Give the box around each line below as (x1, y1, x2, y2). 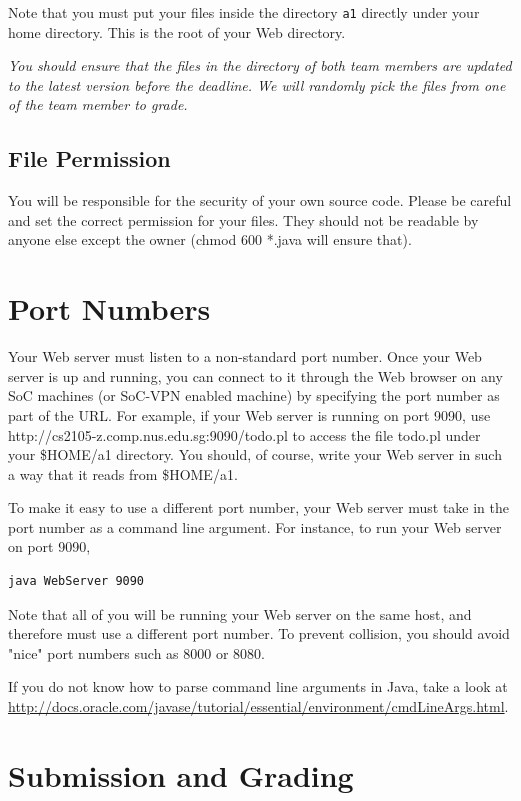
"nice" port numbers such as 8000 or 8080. (8, 642, 265, 663)
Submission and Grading (8, 754, 354, 795)
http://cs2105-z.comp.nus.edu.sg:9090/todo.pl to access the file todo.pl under (8, 424, 481, 445)
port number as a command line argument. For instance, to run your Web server (8, 516, 502, 537)
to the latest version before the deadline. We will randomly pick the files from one (8, 74, 506, 95)
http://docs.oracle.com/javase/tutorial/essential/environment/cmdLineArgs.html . (8, 696, 509, 717)
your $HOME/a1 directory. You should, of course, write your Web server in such (8, 444, 502, 465)
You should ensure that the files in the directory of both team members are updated (8, 55, 512, 76)
